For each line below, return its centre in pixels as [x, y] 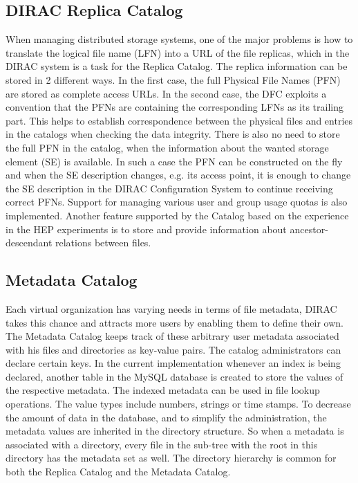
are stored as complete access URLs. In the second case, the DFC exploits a [166, 93]
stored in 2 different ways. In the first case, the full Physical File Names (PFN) [173, 79]
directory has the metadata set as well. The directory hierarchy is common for [171, 458]
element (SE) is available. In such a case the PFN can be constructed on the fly [174, 161]
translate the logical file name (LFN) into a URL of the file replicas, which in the [178, 52]
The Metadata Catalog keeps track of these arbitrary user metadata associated [172, 336]
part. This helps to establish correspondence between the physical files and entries [179, 120]
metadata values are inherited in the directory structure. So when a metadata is [175, 431]
